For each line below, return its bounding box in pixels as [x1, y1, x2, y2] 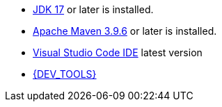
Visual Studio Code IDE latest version [33, 47, 203, 58]
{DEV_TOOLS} [33, 68, 97, 80]
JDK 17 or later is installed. [33, 3, 154, 15]
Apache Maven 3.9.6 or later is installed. [33, 25, 217, 37]
